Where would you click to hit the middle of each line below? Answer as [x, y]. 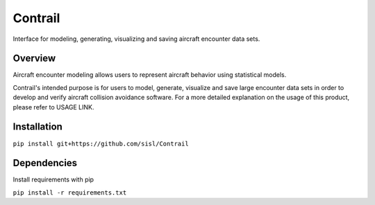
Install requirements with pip [53, 179]
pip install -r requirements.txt [70, 193]
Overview [34, 59]
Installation [37, 127]
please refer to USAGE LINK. [53, 107]
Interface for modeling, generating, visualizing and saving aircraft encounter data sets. [136, 39]
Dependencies [45, 163]
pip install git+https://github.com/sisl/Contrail [101, 143]
